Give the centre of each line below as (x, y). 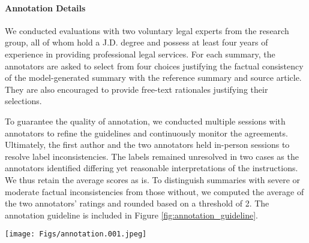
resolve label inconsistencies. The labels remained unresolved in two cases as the (152, 156)
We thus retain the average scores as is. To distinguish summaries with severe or (153, 179)
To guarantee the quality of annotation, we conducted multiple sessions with (145, 121)
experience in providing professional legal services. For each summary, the (140, 54)
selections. (23, 101)
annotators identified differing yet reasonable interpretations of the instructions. (151, 168)
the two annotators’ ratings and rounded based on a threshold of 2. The (137, 203)
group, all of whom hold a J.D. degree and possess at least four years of (136, 42)
